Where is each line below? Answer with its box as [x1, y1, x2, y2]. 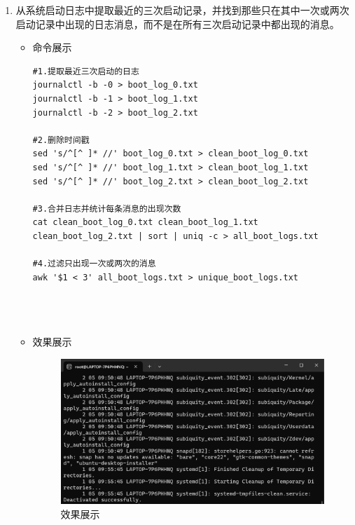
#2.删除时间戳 [32, 135, 90, 145]
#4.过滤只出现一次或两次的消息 [32, 259, 156, 269]
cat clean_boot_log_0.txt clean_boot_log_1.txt [32, 217, 258, 228]
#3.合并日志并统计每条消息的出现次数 [32, 203, 181, 214]
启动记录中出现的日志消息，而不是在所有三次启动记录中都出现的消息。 [15, 16, 340, 31]
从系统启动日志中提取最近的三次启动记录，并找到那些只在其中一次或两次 [15, 3, 349, 17]
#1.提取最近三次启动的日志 [32, 66, 139, 76]
